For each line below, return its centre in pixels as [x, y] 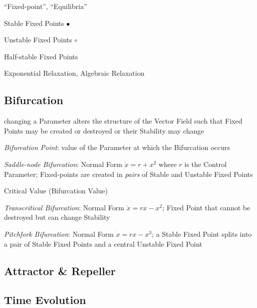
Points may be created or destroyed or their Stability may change [104, 130]
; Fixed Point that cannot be [206, 207]
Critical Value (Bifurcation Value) [56, 191]
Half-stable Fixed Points [41, 56]
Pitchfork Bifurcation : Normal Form [59, 233]
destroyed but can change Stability [57, 217]
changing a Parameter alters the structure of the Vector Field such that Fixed [123, 121]
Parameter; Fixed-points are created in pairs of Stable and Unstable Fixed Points [128, 174]
